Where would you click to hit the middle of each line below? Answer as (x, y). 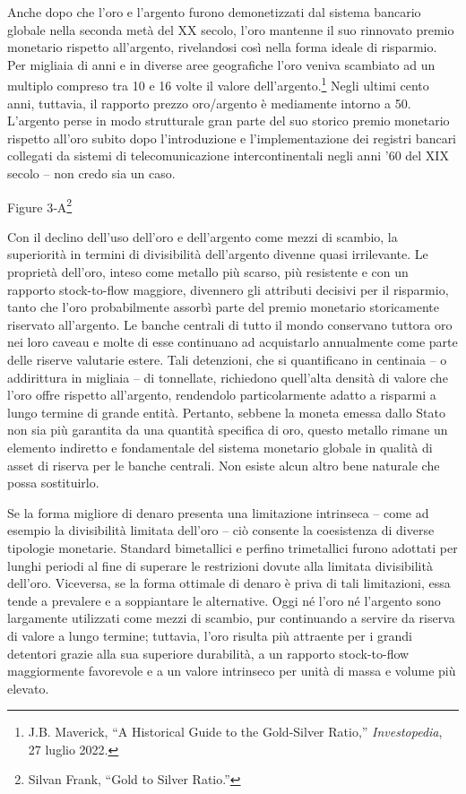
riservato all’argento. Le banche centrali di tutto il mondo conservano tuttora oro (230, 324)
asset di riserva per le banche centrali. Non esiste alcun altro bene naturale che (224, 465)
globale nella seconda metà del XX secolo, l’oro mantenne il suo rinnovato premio (231, 29)
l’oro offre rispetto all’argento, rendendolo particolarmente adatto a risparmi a (222, 395)
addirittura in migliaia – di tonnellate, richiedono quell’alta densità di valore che (228, 377)
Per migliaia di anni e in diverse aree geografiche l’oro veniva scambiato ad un (221, 64)
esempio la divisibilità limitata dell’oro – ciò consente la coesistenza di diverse (221, 530)
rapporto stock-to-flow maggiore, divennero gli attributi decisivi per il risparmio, (228, 289)
